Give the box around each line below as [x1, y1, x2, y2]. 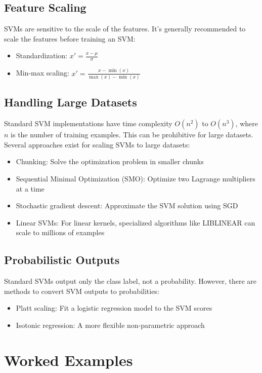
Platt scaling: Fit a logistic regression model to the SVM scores [16, 303, 212, 313]
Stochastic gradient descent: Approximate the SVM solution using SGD [16, 200, 238, 211]
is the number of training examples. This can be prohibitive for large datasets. [11, 129, 253, 140]
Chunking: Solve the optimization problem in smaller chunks [16, 156, 204, 167]
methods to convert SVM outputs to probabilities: [4, 285, 159, 296]
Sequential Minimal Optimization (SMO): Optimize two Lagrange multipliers [16, 173, 255, 183]
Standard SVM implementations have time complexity [4, 118, 172, 129]
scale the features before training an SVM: [4, 33, 136, 44]
